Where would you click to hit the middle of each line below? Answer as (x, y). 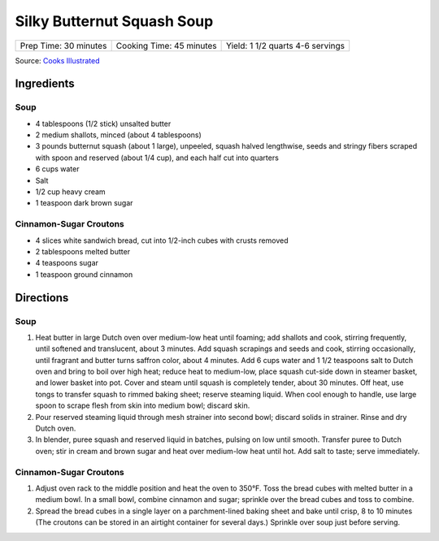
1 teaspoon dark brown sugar (84, 203)
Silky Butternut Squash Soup (114, 21)
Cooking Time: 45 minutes (166, 45)
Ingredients (45, 84)
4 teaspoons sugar (67, 263)
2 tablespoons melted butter (83, 251)
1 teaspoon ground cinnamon (84, 274)
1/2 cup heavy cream (70, 192)
